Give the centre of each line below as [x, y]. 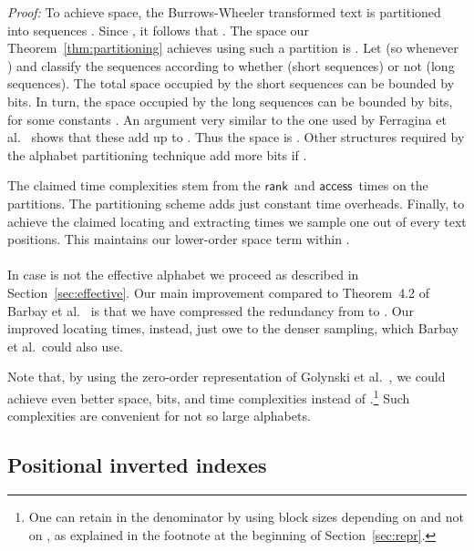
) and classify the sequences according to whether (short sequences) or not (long [231, 65]
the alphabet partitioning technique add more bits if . [157, 154]
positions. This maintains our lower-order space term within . [179, 239]
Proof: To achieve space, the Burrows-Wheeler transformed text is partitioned [224, 12]
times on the [393, 185]
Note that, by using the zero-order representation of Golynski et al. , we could [227, 377]
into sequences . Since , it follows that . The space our [158, 30]
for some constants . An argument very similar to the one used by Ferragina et [227, 119]
